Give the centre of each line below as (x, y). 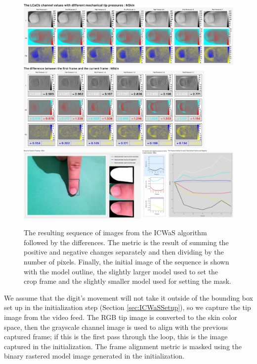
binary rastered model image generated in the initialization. (94, 356)
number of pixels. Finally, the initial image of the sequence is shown (127, 262)
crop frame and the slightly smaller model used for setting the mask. (128, 281)
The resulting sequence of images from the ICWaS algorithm (115, 233)
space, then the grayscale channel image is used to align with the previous (116, 327)
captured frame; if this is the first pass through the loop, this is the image (116, 337)
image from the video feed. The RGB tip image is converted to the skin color (121, 317)
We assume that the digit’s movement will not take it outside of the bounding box (128, 297)
